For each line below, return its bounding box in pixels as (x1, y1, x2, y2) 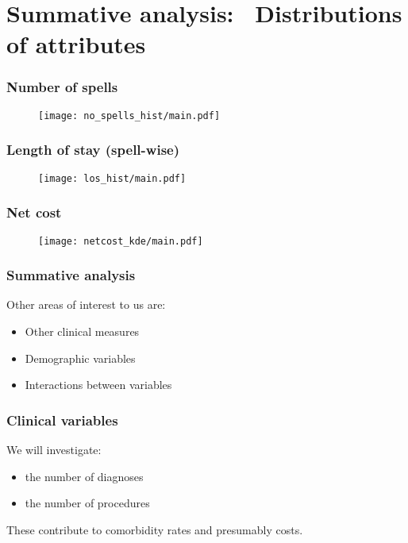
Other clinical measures (25, 323, 140, 339)
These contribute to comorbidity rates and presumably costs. (6, 521, 303, 537)
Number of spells (6, 77, 118, 97)
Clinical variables (6, 410, 118, 429)
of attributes (6, 28, 146, 60)
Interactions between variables (25, 376, 172, 393)
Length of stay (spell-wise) (6, 140, 180, 160)
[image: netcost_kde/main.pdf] (38, 235, 203, 247)
